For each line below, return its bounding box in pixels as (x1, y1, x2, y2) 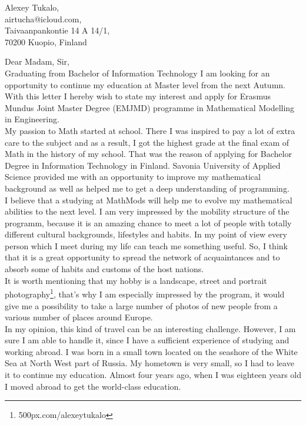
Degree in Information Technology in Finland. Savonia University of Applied (5, 159, 281, 171)
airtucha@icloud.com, (5, 12, 82, 25)
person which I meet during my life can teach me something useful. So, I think (5, 239, 288, 252)
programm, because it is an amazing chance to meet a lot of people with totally (5, 216, 292, 229)
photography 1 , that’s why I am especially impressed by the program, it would (5, 286, 285, 300)
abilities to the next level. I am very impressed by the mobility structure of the (5, 205, 290, 217)
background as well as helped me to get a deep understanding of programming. (5, 182, 290, 194)
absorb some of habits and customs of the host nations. (5, 263, 204, 275)
